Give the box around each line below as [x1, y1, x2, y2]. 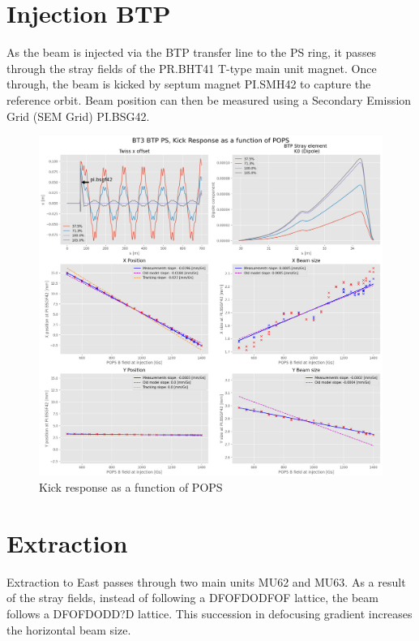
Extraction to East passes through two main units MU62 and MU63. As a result [6, 573, 406, 590]
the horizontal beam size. [6, 621, 131, 638]
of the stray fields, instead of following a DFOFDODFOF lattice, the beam [6, 589, 378, 606]
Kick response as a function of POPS [39, 479, 223, 496]
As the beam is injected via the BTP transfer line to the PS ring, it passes [6, 44, 377, 61]
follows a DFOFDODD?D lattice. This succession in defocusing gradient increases [6, 605, 413, 622]
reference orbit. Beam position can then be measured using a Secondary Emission [6, 91, 412, 108]
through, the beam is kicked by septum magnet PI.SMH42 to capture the [6, 75, 371, 92]
